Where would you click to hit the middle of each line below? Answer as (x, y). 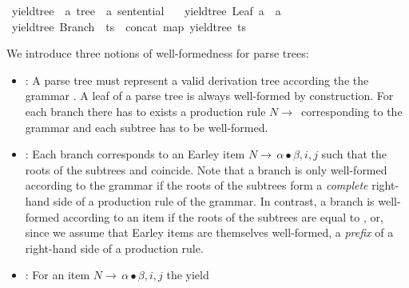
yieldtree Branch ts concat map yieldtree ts (129, 26)
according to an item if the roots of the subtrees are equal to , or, (223, 216)
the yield (188, 275)
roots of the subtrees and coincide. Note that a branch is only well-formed (206, 169)
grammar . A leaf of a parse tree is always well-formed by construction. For (209, 96)
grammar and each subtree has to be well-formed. (147, 127)
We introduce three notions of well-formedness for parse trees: (158, 53)
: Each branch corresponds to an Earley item (135, 154)
